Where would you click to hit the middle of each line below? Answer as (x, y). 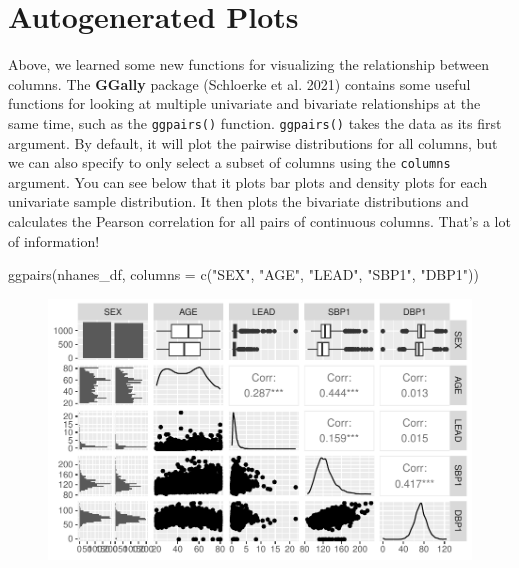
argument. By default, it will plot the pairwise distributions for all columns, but (253, 142)
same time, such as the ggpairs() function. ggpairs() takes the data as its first (255, 122)
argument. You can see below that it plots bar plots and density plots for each (248, 181)
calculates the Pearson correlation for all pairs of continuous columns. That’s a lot (259, 221)
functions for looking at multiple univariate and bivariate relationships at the (244, 103)
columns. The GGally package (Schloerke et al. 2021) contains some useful (239, 83)
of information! (54, 240)
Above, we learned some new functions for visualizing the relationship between (249, 64)
